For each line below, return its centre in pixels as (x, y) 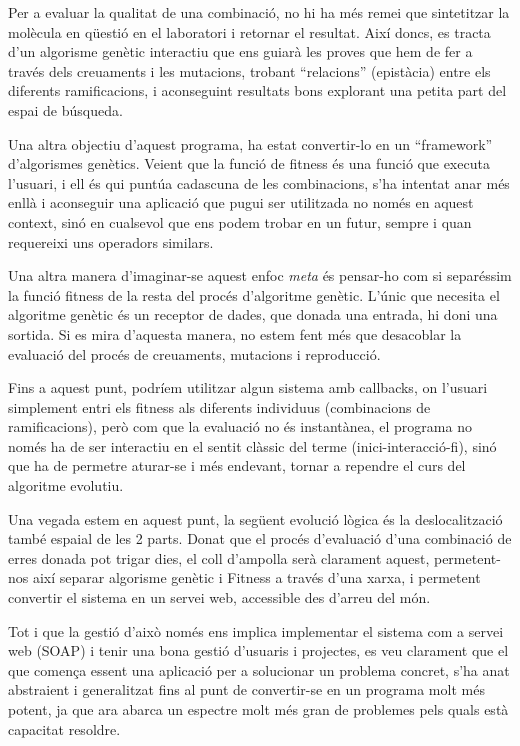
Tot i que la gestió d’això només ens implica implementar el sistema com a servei (256, 630)
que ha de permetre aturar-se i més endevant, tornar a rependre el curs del (237, 465)
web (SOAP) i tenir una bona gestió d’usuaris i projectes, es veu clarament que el (258, 650)
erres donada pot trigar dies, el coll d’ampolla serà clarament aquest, (219, 557)
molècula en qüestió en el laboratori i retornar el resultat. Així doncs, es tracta (249, 31)
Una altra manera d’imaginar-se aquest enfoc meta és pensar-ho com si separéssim (260, 275)
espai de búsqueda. (65, 109)
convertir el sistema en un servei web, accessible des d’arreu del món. (219, 597)
